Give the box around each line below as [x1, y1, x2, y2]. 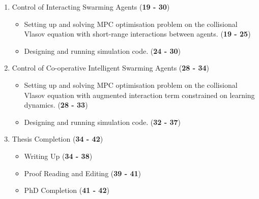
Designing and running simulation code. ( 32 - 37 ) [24, 116, 181, 127]
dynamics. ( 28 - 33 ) [24, 99, 88, 110]
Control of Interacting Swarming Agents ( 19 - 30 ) [12, 2, 170, 12]
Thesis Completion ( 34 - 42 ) [12, 134, 103, 144]
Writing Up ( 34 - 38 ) [24, 150, 93, 161]
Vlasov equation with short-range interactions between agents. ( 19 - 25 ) [24, 28, 251, 39]
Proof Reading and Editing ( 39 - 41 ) [24, 168, 141, 178]
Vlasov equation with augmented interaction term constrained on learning [24, 89, 255, 100]
